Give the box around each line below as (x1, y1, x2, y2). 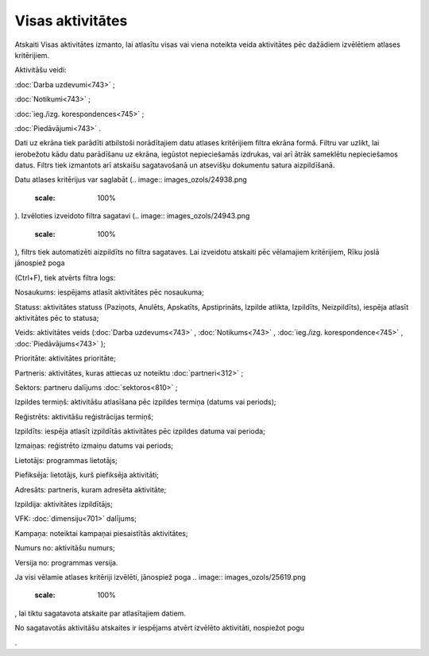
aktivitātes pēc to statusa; (14, 313, 99, 322)
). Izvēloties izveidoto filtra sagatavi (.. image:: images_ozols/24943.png (14, 211, 250, 221)
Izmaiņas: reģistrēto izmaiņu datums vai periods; (14, 441, 174, 450)
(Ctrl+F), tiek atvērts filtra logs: (14, 272, 116, 282)
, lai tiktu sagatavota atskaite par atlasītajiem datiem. (14, 608, 187, 618)
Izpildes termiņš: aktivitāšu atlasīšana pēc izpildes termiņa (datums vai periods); (14, 397, 277, 407)
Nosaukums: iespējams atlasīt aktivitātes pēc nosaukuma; (14, 287, 204, 297)
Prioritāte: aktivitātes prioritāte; (14, 353, 117, 363)
